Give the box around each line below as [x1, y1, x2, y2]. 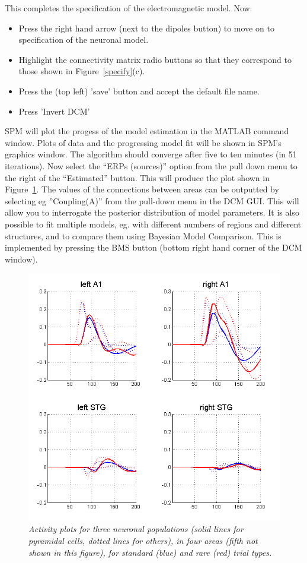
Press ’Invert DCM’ [18, 105, 90, 117]
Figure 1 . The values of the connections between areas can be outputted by [5, 183, 279, 195]
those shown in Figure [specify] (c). [18, 65, 145, 77]
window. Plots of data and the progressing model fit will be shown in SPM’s [5, 136, 282, 148]
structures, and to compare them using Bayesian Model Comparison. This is [5, 229, 282, 242]
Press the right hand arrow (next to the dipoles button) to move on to [18, 21, 274, 34]
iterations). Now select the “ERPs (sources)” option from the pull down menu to [5, 159, 298, 172]
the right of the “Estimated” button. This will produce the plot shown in [5, 171, 270, 184]
